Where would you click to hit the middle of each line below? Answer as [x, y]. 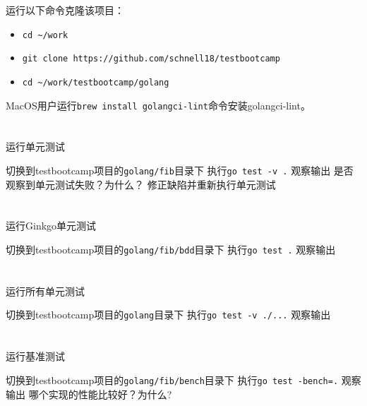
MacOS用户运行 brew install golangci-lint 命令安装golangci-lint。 [158, 105]
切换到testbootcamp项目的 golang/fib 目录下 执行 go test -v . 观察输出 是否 [180, 170]
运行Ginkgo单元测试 [51, 226]
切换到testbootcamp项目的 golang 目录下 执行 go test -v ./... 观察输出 [168, 315]
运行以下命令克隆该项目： [65, 10]
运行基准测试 [35, 356]
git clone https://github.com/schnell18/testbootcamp [151, 59]
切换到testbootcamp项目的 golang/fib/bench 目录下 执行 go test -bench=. [172, 380]
